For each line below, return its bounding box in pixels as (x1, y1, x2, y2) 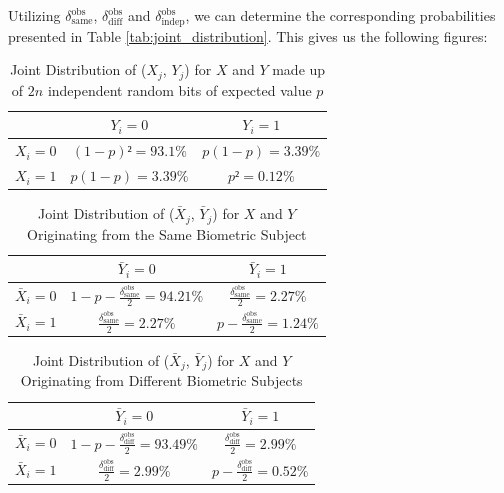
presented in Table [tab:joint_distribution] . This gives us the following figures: (8, 25, 488, 46)
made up (272, 59, 326, 80)
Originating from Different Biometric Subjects (20, 370, 303, 391)
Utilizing (8, 5, 61, 25)
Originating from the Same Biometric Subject (27, 223, 307, 244)
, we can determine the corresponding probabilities (185, 5, 496, 25)
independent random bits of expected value (47, 79, 312, 100)
